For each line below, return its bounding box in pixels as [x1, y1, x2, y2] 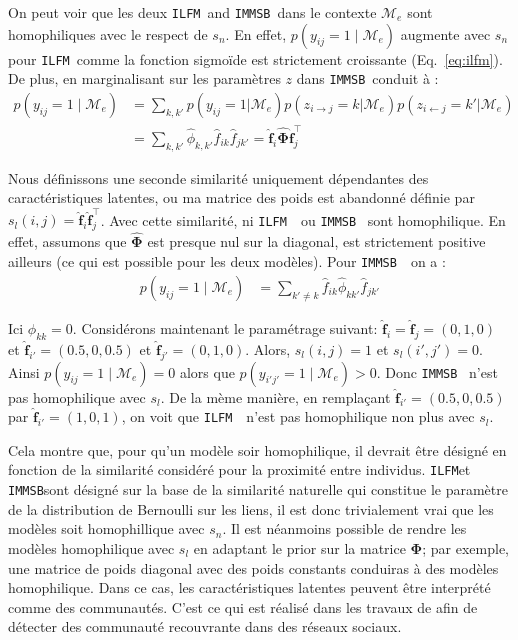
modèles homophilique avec [8, 537, 175, 558]
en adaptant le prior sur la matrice [193, 537, 406, 558]
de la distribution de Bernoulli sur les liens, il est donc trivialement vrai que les [8, 498, 494, 519]
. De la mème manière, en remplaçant [160, 386, 391, 407]
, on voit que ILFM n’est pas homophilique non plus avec [121, 406, 475, 427]
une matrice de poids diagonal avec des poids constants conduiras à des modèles [8, 557, 499, 578]
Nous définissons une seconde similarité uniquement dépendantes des [8, 167, 429, 188]
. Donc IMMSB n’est [376, 361, 498, 382]
